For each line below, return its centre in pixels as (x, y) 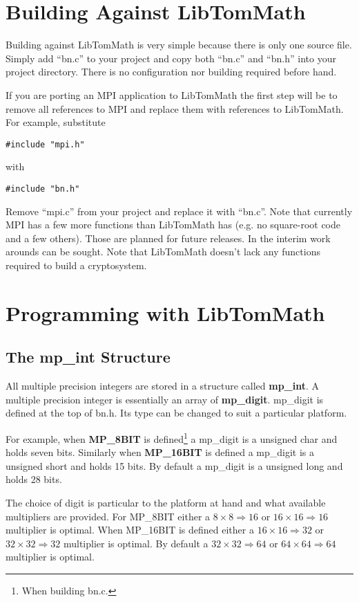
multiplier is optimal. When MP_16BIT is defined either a (130, 530)
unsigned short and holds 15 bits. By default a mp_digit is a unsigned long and (174, 465)
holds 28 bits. (34, 479)
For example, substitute (56, 122)
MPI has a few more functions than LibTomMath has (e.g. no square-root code (173, 225)
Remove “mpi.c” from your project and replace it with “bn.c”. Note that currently (179, 211)
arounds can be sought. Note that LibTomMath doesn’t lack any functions (163, 252)
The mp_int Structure (88, 357)
